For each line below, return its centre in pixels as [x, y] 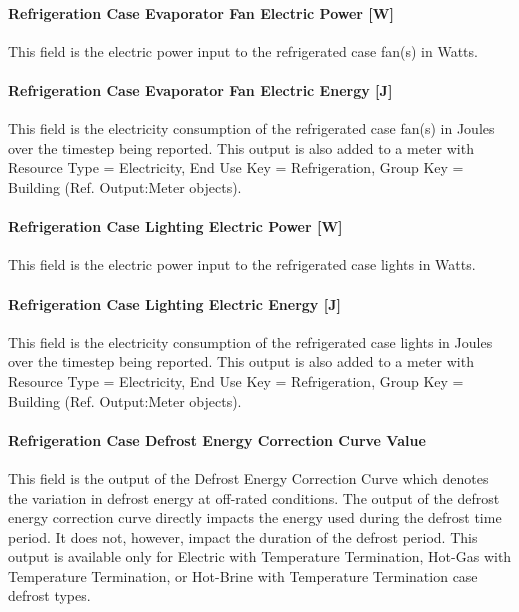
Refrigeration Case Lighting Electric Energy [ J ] [174, 303]
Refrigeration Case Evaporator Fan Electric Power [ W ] [201, 12]
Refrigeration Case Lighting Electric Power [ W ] [175, 226]
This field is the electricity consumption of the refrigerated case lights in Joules [250, 341]
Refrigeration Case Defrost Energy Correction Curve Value [217, 439]
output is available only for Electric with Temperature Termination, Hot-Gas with [260, 556]
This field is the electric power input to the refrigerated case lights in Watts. [242, 264]
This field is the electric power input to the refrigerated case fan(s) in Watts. [243, 50]
